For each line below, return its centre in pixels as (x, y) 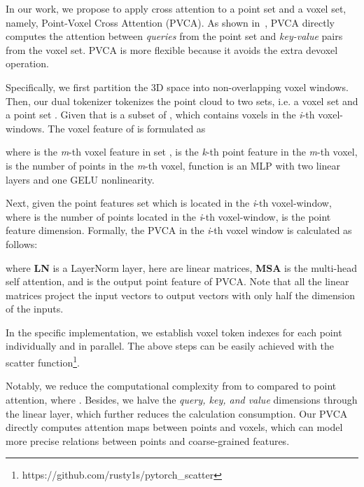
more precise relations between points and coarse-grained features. (148, 440)
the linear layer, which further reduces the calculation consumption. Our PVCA (177, 413)
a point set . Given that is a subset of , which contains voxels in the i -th (160, 115)
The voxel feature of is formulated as (127, 128)
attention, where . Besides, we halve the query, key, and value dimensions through (182, 399)
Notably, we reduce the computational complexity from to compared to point (171, 386)
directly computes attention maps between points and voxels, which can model (174, 427)
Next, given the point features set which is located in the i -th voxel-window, (169, 203)
